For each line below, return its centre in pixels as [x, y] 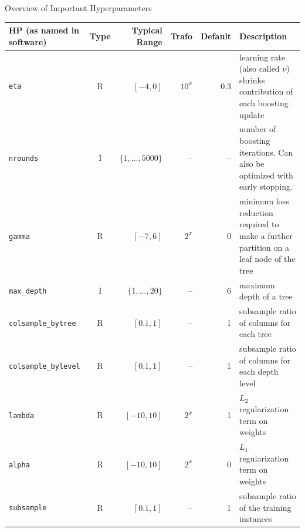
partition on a [264, 247]
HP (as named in [44, 30]
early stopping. [266, 186]
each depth [259, 371]
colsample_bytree [43, 323]
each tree [255, 334]
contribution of [266, 91]
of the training [265, 507]
